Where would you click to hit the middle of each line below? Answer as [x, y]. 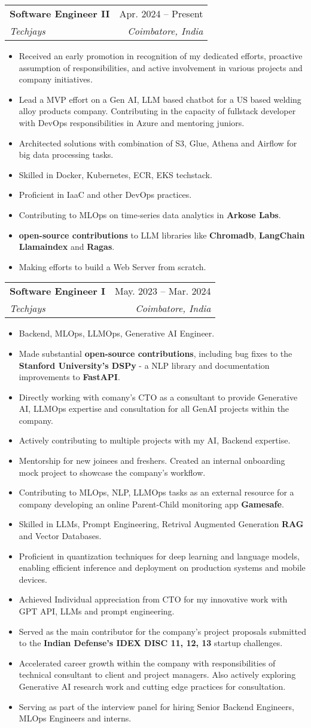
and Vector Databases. [60, 536]
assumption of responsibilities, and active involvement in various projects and [161, 67]
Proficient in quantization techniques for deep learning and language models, [159, 556]
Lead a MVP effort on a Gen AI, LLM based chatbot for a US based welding [160, 99]
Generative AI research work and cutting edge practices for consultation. [152, 686]
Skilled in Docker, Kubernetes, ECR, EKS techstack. [115, 174]
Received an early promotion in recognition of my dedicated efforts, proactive [161, 56]
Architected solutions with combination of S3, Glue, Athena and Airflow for [158, 143]
